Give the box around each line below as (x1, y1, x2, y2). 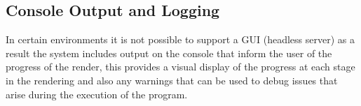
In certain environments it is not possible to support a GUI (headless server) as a (6, 32, 355, 47)
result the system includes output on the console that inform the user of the (6, 45, 332, 60)
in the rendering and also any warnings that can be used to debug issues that (6, 73, 338, 87)
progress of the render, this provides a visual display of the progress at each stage (6, 59, 355, 74)
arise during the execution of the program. (6, 86, 188, 101)
